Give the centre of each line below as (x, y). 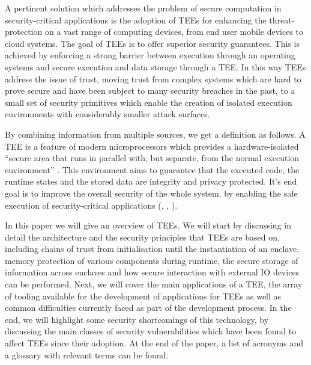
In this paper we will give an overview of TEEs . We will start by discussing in (148, 225)
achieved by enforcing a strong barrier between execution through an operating (150, 55)
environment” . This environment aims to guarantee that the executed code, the (152, 169)
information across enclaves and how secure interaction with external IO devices (152, 272)
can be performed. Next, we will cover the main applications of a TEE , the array (154, 284)
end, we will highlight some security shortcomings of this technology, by (137, 319)
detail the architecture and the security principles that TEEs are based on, (142, 237)
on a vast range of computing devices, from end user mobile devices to (174, 32)
